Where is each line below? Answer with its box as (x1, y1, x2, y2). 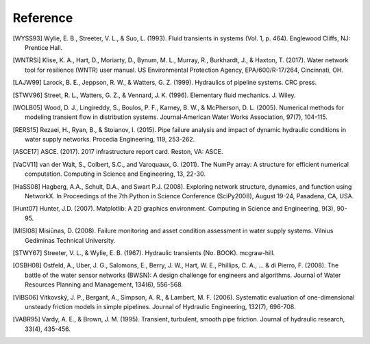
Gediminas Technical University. (25, 236, 116, 244)
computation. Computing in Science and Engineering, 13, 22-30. (25, 170, 206, 178)
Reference (12, 10, 73, 25)
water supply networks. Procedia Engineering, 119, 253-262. (25, 135, 195, 144)
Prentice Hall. (25, 43, 63, 51)
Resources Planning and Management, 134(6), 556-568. (25, 280, 184, 289)
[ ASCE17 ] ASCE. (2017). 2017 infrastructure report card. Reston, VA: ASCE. (12, 148, 223, 156)
